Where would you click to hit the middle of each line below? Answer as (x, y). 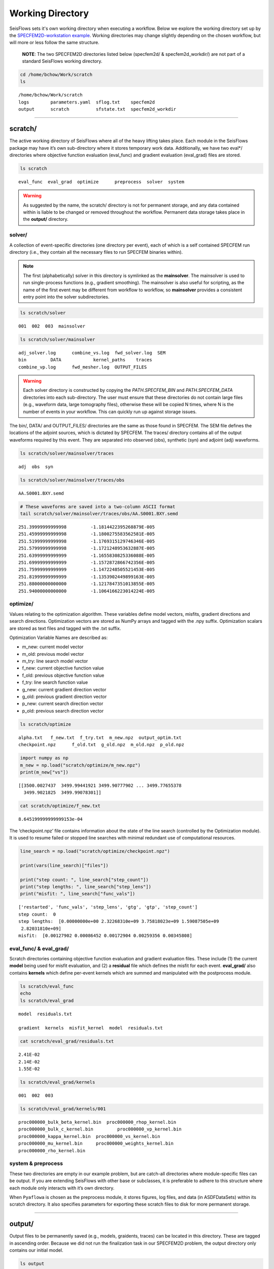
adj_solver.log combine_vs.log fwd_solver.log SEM (92, 353)
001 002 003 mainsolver (52, 326)
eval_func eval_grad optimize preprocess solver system (101, 182)
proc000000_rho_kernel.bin (52, 1150)
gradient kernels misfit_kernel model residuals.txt (91, 1028)
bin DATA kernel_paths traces (85, 360)
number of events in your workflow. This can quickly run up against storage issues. (110, 412)
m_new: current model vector (53, 647)
